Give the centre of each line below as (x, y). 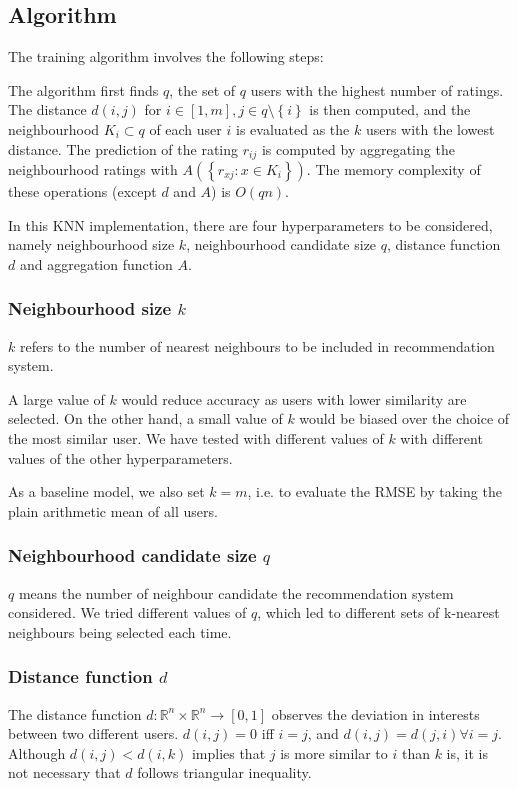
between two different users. (93, 733)
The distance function (75, 713)
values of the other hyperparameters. (120, 457)
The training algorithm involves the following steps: (166, 56)
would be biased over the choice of (404, 418)
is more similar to (334, 752)
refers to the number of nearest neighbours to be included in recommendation (257, 345)
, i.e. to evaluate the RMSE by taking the (374, 491)
